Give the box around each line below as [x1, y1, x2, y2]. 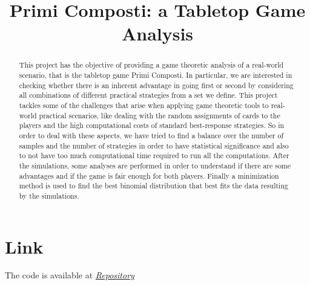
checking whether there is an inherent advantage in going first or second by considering [19, 80, 294, 90]
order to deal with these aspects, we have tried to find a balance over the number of [19, 130, 284, 140]
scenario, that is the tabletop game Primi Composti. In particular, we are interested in [19, 70, 292, 80]
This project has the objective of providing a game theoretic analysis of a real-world [19, 60, 284, 70]
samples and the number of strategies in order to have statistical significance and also [19, 140, 289, 150]
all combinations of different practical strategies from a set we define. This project [19, 90, 278, 100]
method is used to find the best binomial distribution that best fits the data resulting [19, 181, 288, 191]
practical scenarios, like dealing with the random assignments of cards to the [39, 110, 280, 120]
